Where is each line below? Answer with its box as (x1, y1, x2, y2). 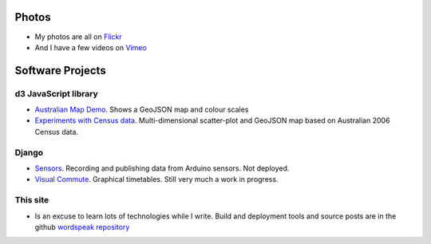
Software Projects (14, 64, 107, 77)
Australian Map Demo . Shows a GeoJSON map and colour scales (34, 104, 249, 115)
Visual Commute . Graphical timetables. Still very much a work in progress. (34, 175, 279, 184)
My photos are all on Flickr (34, 32, 123, 41)
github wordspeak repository (34, 222, 130, 231)
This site (14, 195, 49, 206)
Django (14, 147, 44, 158)
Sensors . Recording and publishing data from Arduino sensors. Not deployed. (34, 163, 290, 173)
